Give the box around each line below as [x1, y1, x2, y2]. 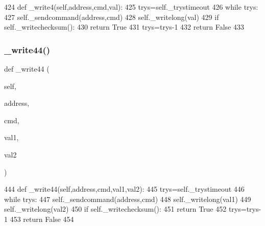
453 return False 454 [10, 213, 74, 224]
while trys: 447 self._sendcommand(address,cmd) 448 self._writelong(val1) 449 [4, 193, 251, 204]
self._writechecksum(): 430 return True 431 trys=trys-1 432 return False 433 [4, 21, 244, 32]
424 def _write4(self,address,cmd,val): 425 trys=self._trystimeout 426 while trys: [4, 2, 258, 12]
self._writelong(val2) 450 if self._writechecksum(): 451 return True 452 [4, 204, 227, 214]
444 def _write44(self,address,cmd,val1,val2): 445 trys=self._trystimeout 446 [4, 184, 245, 194]
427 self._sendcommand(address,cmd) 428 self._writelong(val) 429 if [4, 11, 219, 22]
